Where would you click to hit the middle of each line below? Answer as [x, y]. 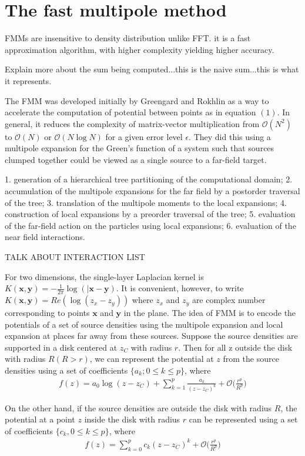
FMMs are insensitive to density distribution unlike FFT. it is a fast [128, 38]
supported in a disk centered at [61, 347]
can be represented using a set [243, 419]
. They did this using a [230, 136]
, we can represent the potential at [152, 359]
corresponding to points [47, 313]
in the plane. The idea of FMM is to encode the [210, 313]
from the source [251, 359]
